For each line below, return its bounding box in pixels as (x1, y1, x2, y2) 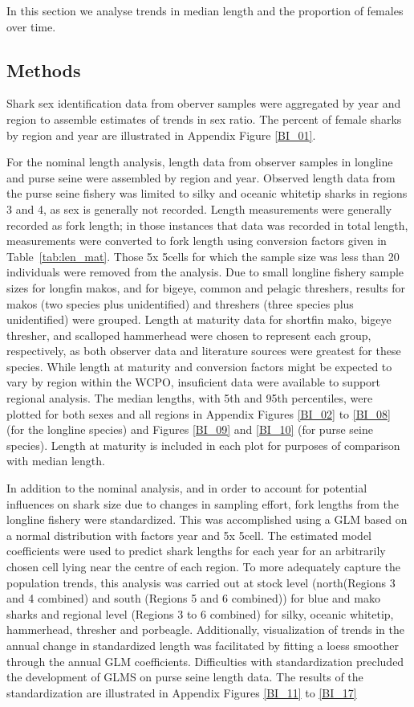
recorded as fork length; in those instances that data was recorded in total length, (6, 216, 408, 233)
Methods (6, 57, 81, 82)
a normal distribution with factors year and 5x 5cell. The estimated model (6, 526, 371, 543)
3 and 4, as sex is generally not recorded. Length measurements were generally (6, 200, 392, 217)
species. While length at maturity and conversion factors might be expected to (6, 358, 392, 374)
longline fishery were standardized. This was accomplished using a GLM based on (6, 511, 408, 528)
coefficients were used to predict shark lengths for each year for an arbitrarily (6, 542, 386, 559)
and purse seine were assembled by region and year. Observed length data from (6, 169, 396, 186)
